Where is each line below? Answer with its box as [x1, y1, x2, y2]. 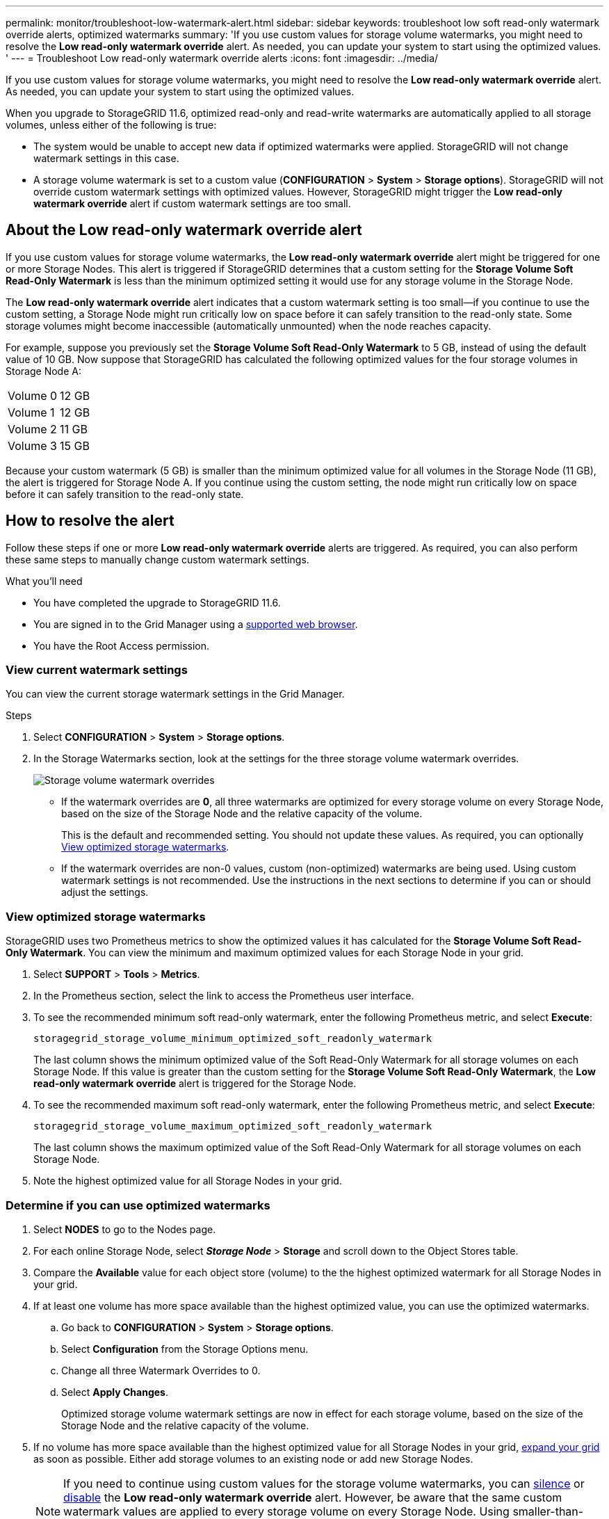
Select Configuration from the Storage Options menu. [61, 1342, 309, 1355]
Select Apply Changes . [61, 1385, 168, 1398]
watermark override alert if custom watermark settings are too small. [33, 198, 351, 209]
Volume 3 [8, 438, 57, 453]
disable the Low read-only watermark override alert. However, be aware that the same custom [63, 1490, 562, 1504]
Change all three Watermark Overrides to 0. [61, 1364, 261, 1376]
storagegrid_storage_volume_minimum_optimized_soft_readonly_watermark [33, 1033, 432, 1045]
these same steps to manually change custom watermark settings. [6, 553, 309, 565]
